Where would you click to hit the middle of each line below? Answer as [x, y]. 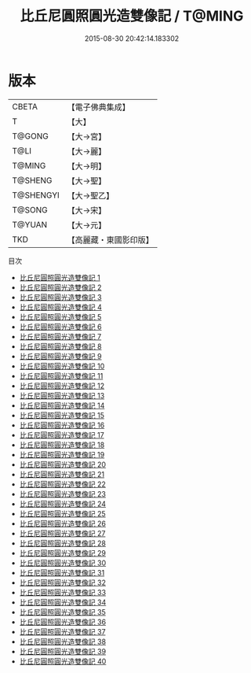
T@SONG [30, 209]
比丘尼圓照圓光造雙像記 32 [62, 582]
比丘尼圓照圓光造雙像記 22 [62, 484]
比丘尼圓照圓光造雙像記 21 [62, 474]
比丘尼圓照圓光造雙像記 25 [62, 513]
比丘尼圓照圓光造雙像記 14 [62, 405]
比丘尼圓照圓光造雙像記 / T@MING [132, 16]
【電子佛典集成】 [99, 107]
